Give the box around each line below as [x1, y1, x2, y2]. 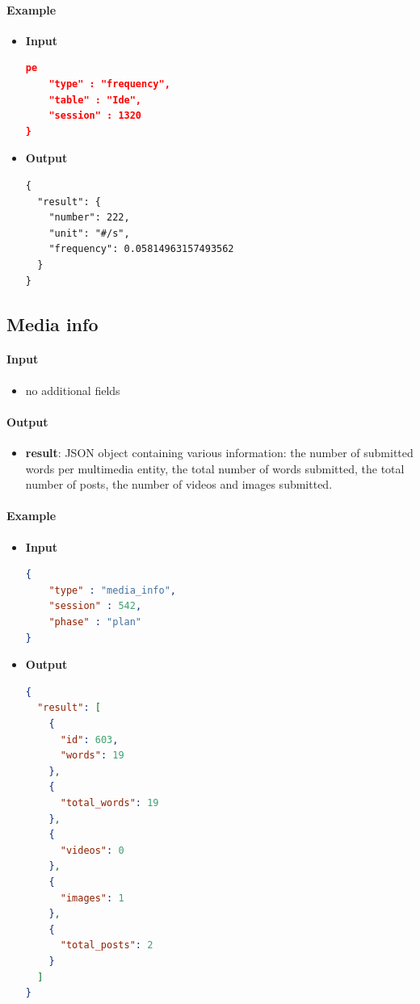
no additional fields [25, 381, 120, 398]
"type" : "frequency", [48, 78, 170, 90]
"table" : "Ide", [48, 94, 142, 106]
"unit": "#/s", [48, 227, 130, 239]
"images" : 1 [60, 892, 124, 904]
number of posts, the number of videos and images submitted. [25, 476, 333, 493]
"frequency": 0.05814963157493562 [48, 243, 234, 255]
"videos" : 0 [60, 844, 124, 856]
